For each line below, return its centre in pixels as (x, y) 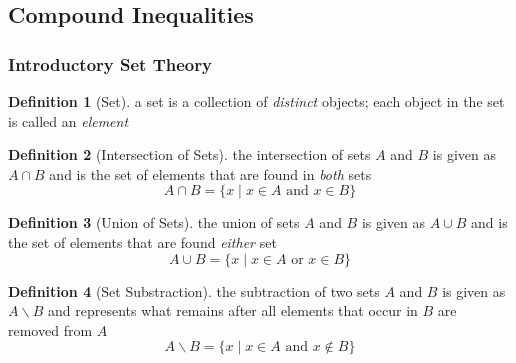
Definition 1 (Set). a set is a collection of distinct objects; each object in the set (256, 101)
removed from (50, 329)
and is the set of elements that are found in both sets (210, 173)
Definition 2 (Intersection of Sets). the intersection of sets (189, 154)
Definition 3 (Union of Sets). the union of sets (154, 222)
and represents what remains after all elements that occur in (232, 310)
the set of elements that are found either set (142, 241)
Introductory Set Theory (110, 63)
